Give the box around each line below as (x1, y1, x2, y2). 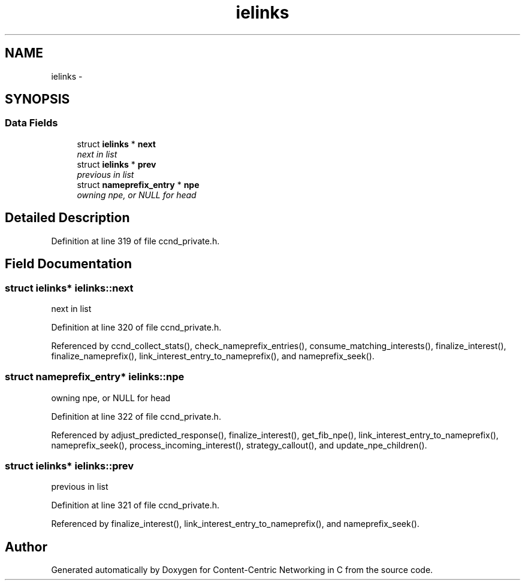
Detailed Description (5, 210, 130, 226)
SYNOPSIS (5, 92, 70, 107)
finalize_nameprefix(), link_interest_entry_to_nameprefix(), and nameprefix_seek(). (51, 350, 375, 361)
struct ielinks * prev (77, 159, 156, 169)
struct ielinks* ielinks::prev (5, 460, 134, 472)
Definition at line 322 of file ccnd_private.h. (51, 411, 221, 422)
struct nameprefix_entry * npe (77, 179, 200, 190)
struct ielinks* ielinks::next (5, 281, 134, 294)
